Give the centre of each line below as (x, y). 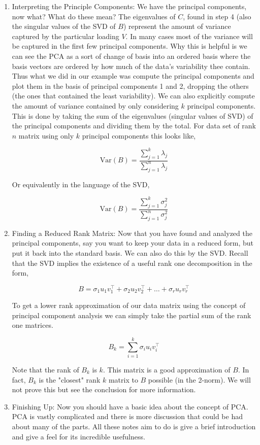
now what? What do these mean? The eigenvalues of (94, 16)
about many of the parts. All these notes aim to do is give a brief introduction (134, 426)
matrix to (123, 379)
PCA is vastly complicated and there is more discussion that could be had (127, 416)
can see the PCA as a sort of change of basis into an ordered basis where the (131, 56)
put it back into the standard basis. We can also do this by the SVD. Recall (130, 253)
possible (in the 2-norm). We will (199, 379)
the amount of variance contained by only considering (95, 105)
